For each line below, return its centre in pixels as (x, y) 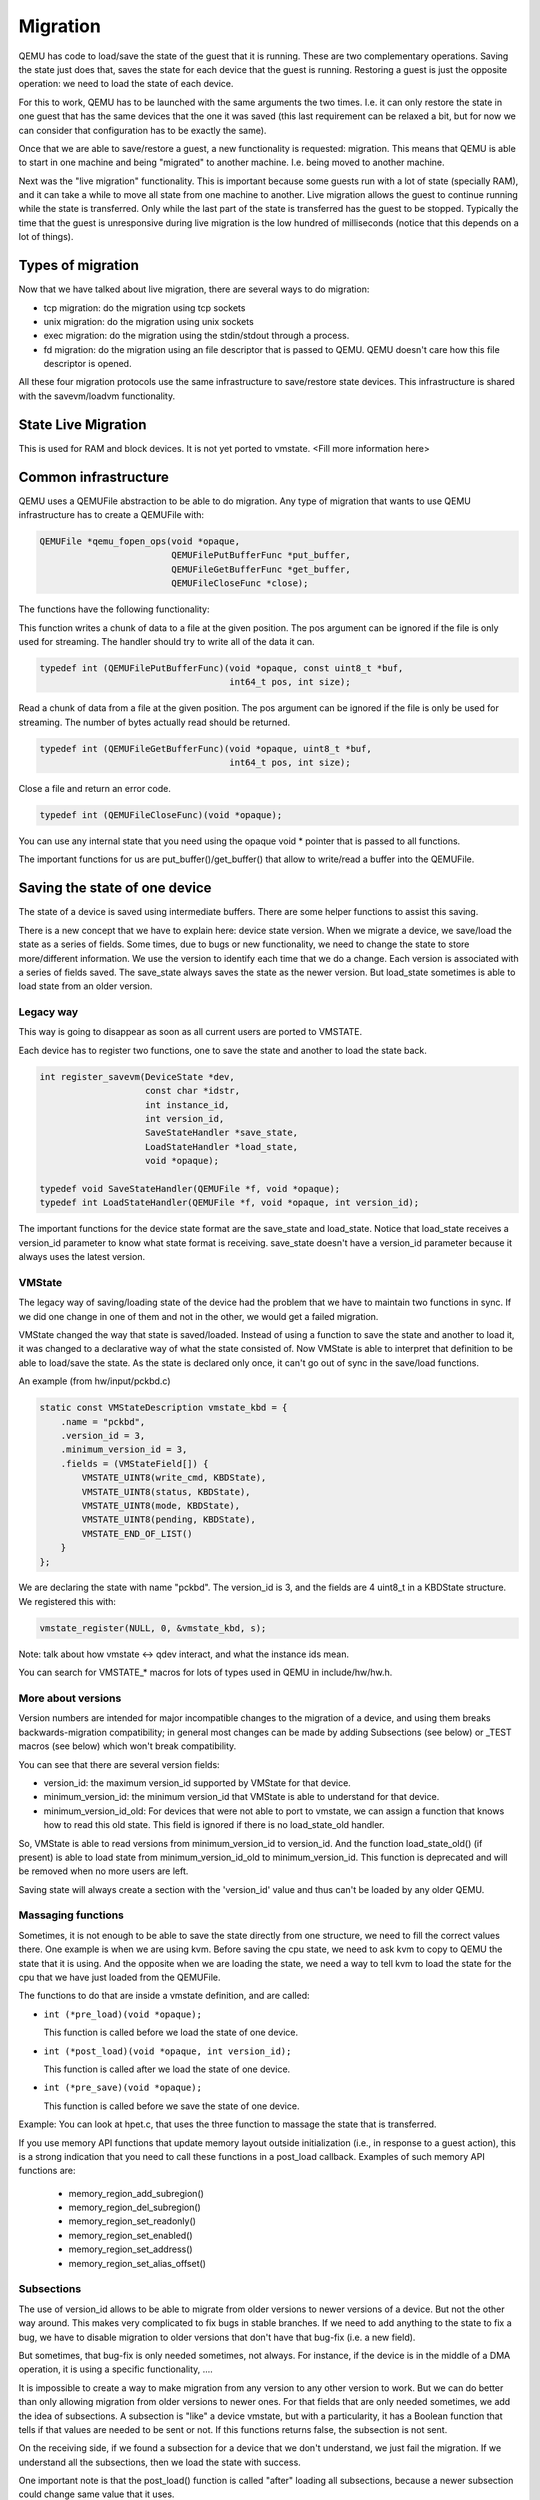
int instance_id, (187, 1104)
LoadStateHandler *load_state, (222, 1146)
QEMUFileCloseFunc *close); (240, 583)
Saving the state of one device (115, 888)
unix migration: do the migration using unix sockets (148, 321)
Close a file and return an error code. (95, 789)
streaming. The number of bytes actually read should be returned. (154, 722)
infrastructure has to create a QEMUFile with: (111, 515)
